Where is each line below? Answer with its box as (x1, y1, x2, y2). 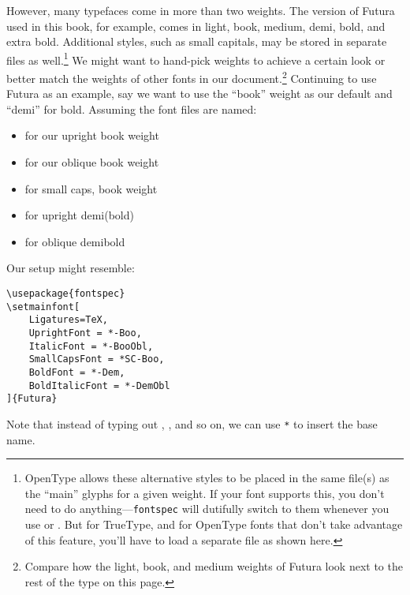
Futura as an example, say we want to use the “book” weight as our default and (6, 85, 393, 102)
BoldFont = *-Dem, (28, 366, 125, 378)
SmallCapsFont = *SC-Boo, (28, 354, 165, 365)
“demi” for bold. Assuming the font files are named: (6, 100, 257, 117)
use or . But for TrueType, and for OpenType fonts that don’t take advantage (24, 516, 403, 533)
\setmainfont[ (6, 301, 80, 312)
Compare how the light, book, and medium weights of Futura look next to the (24, 558, 403, 574)
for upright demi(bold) (24, 207, 134, 223)
